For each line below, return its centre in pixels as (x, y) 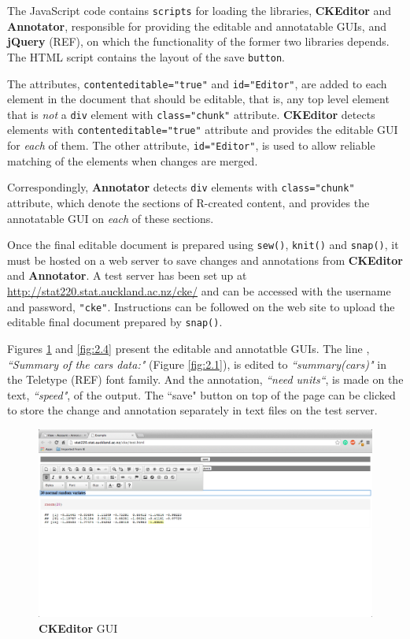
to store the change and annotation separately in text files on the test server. (192, 410)
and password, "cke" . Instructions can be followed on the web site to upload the (201, 306)
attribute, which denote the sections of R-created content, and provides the (188, 202)
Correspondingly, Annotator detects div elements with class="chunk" (181, 187)
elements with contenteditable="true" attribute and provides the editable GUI (203, 130)
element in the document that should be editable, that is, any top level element (198, 99)
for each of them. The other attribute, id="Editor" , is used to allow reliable (191, 145)
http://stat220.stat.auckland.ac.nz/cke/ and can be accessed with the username (199, 291)
